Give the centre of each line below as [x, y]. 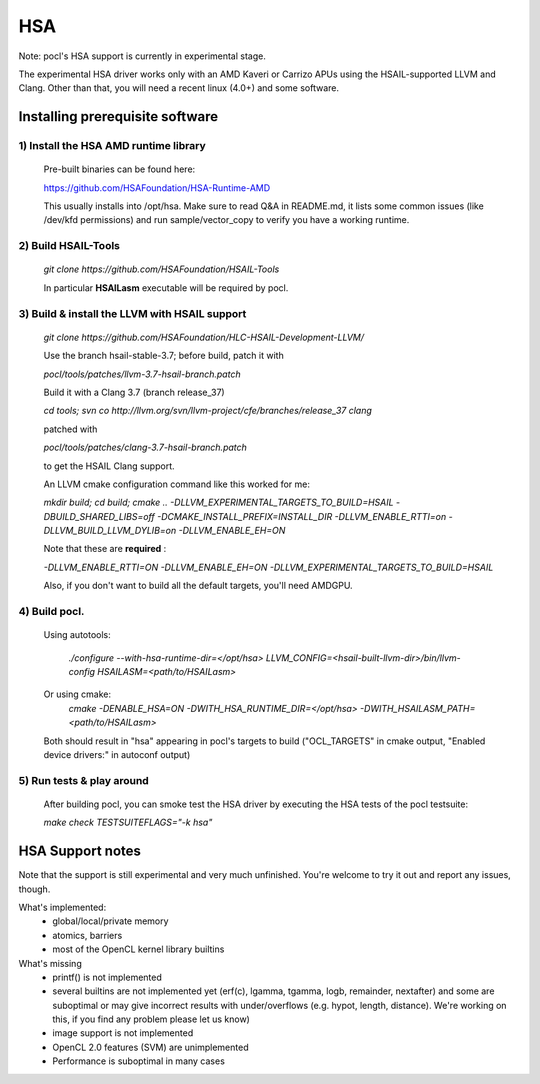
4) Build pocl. [51, 611]
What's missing [50, 963]
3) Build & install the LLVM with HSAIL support [132, 313]
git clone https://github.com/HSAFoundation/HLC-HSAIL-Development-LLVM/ [204, 337]
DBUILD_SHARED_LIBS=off [99, 516]
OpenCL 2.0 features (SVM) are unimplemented [150, 1047]
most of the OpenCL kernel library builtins [138, 949]
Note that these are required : [105, 549]
